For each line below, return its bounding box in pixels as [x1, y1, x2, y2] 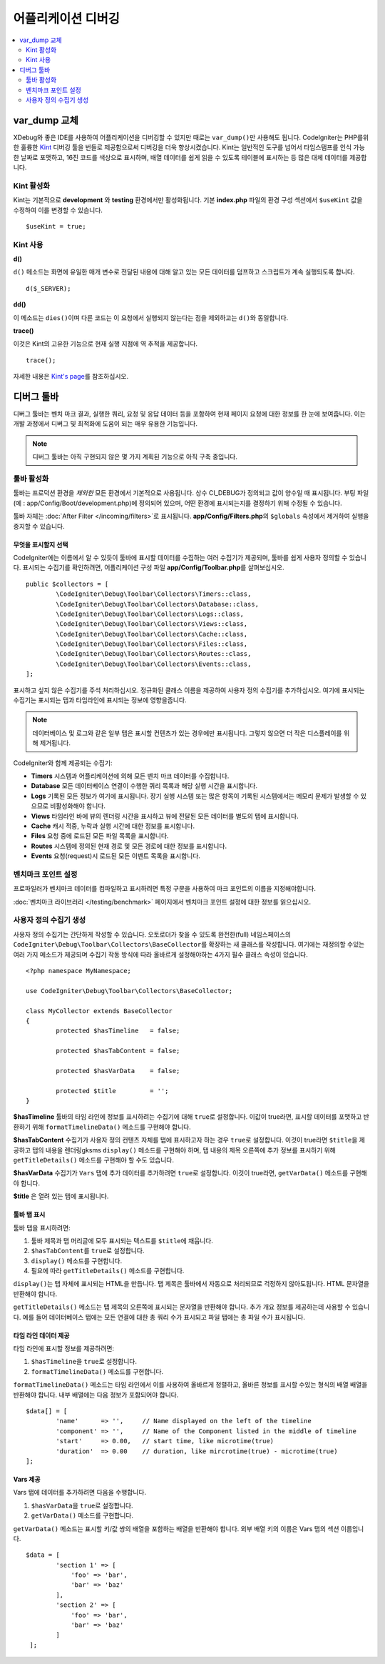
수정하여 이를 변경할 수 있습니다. [13, 206, 103, 214]
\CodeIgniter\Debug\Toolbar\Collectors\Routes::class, [56, 650, 252, 658]
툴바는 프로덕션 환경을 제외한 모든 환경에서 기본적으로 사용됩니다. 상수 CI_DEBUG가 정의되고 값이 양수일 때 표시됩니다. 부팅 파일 [13, 489, 369, 497]
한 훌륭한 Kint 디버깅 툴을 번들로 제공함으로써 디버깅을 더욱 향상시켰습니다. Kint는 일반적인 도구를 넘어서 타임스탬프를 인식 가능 [13, 143, 365, 151]
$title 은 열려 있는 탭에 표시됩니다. [13, 1192, 109, 1200]
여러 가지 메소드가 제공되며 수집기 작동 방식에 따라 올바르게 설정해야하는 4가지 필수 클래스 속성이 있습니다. [13, 950, 308, 959]
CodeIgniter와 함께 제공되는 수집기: [13, 758, 113, 767]
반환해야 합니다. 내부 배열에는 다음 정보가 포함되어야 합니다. [13, 1390, 179, 1399]
